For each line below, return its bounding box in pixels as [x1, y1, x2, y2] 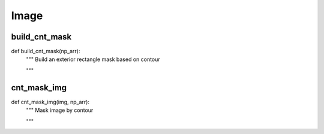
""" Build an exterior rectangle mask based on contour [26, 56, 160, 63]
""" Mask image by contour [26, 106, 94, 114]
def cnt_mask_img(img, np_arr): [11, 98, 90, 105]
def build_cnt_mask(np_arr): [11, 48, 80, 55]
